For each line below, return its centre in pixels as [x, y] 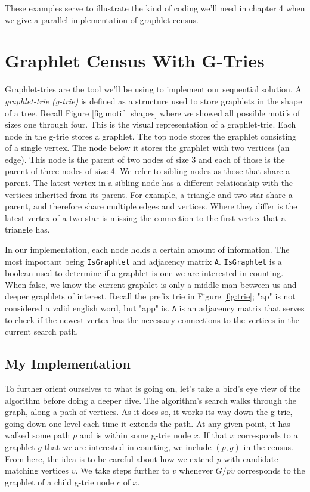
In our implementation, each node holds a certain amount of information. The [147, 250]
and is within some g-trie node [135, 435]
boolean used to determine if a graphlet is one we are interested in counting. [144, 273]
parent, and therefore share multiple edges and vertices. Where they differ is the [151, 206]
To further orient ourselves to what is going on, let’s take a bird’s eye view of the [153, 389]
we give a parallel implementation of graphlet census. [102, 19]
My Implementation [68, 363]
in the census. [268, 447]
